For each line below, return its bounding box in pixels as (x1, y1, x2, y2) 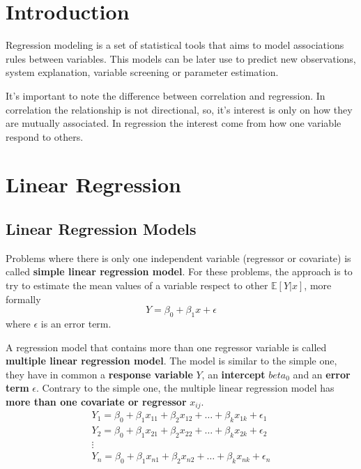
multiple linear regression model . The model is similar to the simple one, (6, 353, 337, 368)
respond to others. (6, 129, 84, 144)
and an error (293, 367, 351, 381)
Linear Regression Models (6, 218, 197, 240)
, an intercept (201, 367, 266, 381)
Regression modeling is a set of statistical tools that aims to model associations (6, 38, 344, 52)
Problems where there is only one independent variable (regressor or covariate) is (6, 250, 351, 265)
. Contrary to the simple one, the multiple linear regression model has (36, 380, 335, 395)
